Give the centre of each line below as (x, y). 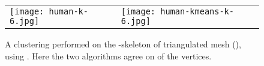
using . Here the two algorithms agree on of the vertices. (108, 55)
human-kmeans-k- (197, 11)
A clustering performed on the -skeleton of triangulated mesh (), (123, 44)
